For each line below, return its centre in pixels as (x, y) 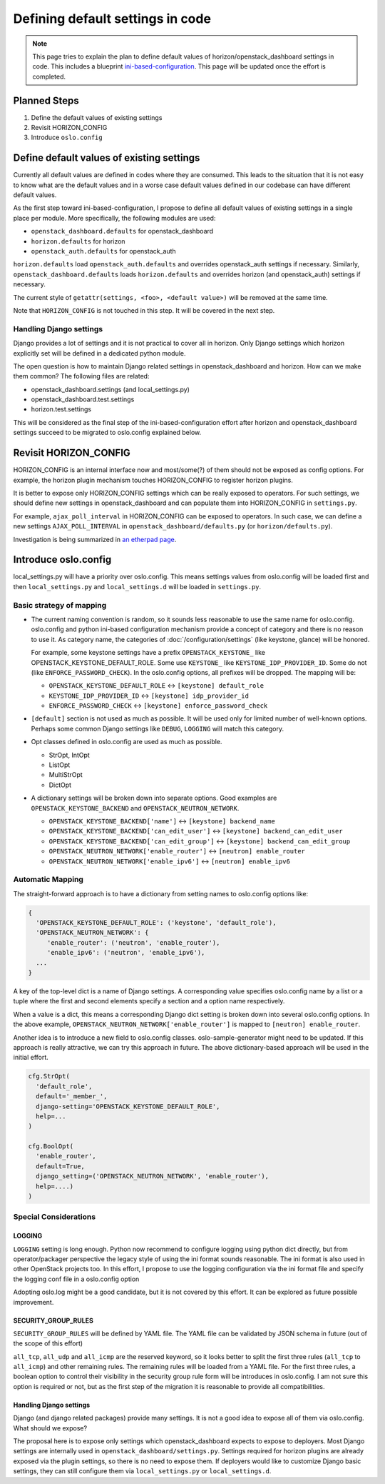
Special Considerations (55, 1217)
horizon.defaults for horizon (78, 241)
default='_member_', (72, 1097)
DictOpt (60, 785)
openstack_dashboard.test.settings (83, 399)
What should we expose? (50, 1428)
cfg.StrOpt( (49, 1076)
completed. (49, 76)
